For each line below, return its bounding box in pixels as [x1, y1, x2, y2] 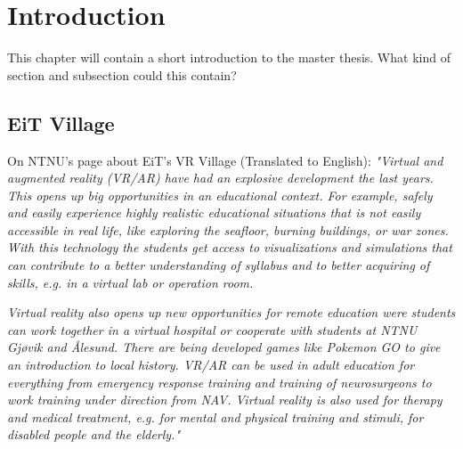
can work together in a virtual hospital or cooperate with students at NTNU [7, 320, 418, 339]
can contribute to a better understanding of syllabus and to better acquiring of [7, 256, 430, 274]
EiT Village [7, 109, 115, 136]
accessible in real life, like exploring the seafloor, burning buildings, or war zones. [7, 220, 449, 239]
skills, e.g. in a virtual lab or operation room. [7, 273, 254, 291]
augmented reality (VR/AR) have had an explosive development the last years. [7, 168, 434, 187]
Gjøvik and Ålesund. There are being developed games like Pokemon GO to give [7, 338, 441, 356]
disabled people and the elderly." [7, 425, 181, 444]
